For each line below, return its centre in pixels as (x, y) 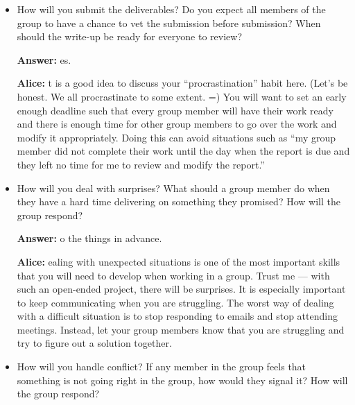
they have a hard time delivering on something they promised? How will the (179, 201)
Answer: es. (44, 59)
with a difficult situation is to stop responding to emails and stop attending (177, 316)
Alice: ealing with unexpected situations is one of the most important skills (179, 261)
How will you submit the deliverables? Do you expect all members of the (171, 9)
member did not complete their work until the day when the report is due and (183, 151)
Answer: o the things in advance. (89, 238)
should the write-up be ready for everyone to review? (130, 36)
